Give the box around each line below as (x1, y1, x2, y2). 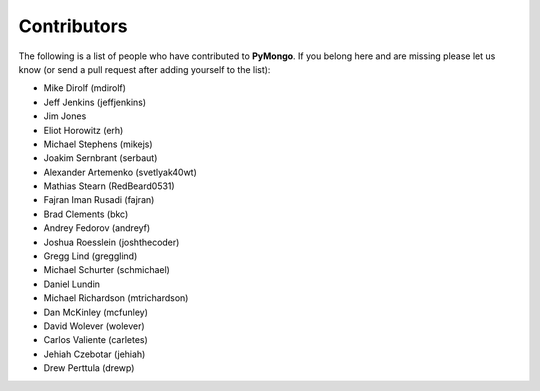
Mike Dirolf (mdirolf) (43, 82, 127, 94)
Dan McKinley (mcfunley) (43, 306, 149, 318)
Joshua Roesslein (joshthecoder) (43, 236, 180, 248)
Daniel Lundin (43, 278, 100, 290)
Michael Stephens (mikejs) (43, 138, 154, 150)
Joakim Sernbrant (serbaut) (43, 152, 158, 164)
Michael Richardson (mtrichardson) (43, 292, 189, 304)
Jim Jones (43, 110, 87, 122)
